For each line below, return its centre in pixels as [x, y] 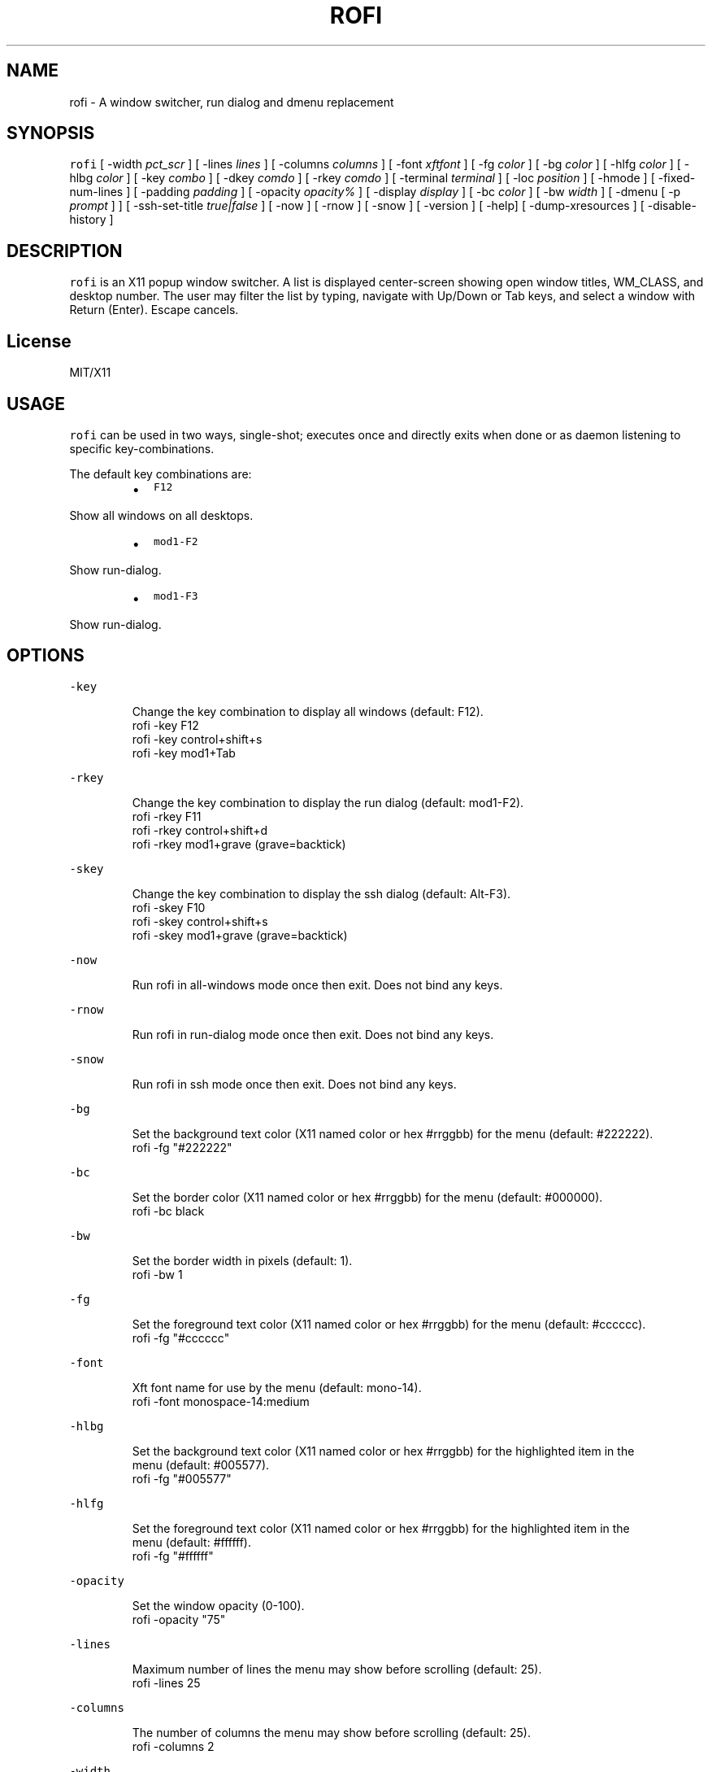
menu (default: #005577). [201, 1464]
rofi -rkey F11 [167, 816]
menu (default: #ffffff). [192, 1542]
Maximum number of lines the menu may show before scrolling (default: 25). [337, 1669]
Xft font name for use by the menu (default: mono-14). [277, 1387]
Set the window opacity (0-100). [218, 1605]
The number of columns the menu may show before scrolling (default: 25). [331, 1732]
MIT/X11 [90, 373]
